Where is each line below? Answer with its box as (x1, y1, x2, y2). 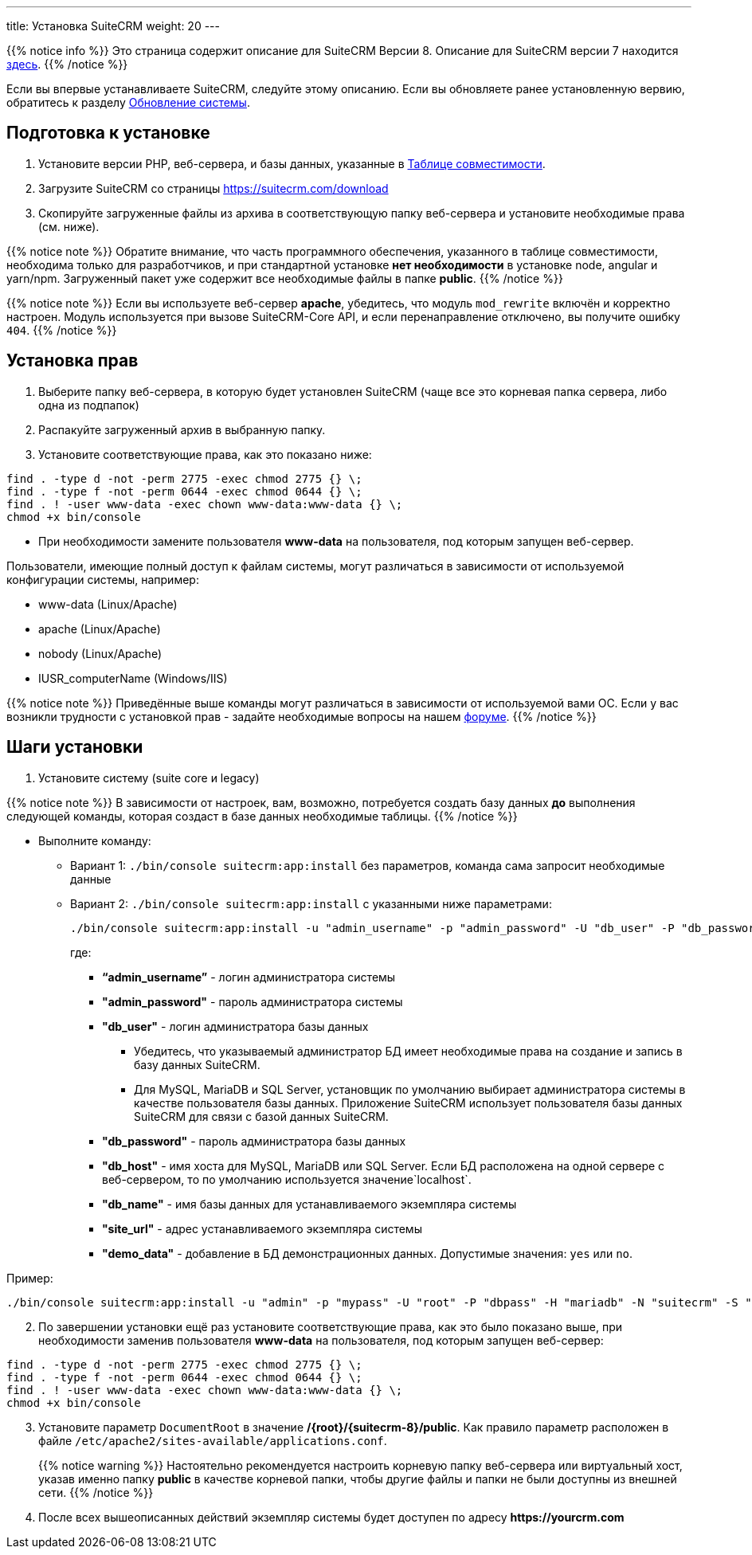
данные (70, 872, 112, 886)
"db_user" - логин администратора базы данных (102, 1019, 369, 1033)
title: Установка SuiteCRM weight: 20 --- (6, 19, 220, 33)
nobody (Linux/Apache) (38, 646, 163, 660)
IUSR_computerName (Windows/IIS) (38, 671, 228, 685)
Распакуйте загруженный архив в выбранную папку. (38, 422, 326, 437)
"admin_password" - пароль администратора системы (102, 994, 403, 1009)
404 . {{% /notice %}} (6, 323, 117, 337)
